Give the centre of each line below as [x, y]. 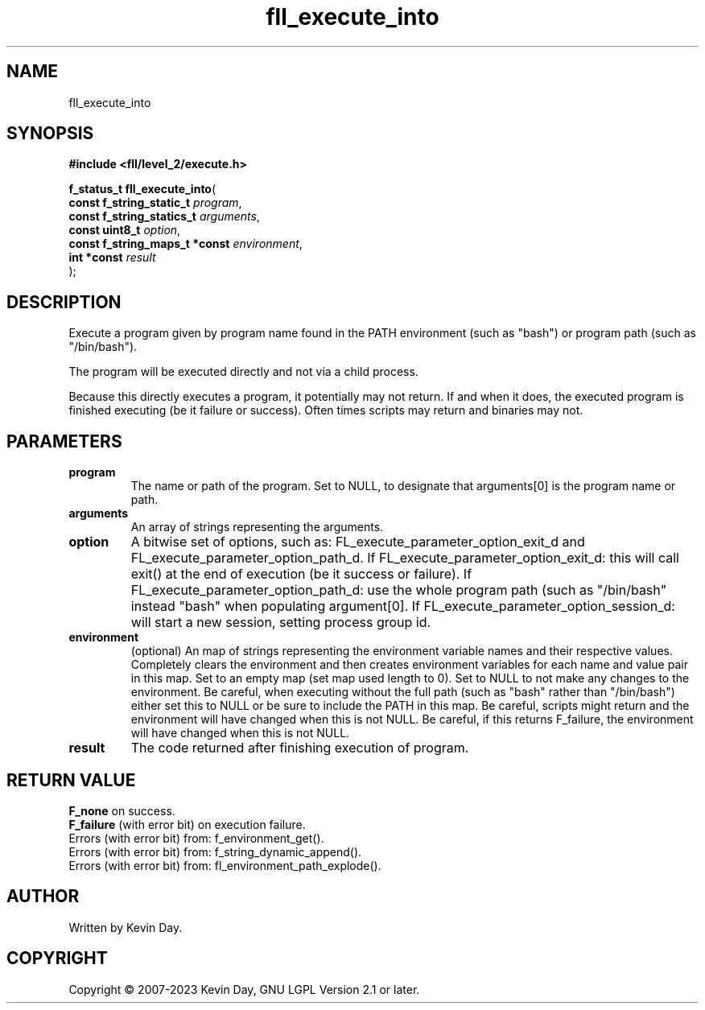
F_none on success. [122, 810]
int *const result [112, 258]
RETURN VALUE [71, 780]
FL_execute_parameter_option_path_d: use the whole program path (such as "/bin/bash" [399, 590]
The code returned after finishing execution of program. [300, 748]
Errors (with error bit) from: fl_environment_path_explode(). [225, 865]
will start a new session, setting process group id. [281, 622]
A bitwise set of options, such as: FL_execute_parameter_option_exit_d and [358, 542]
